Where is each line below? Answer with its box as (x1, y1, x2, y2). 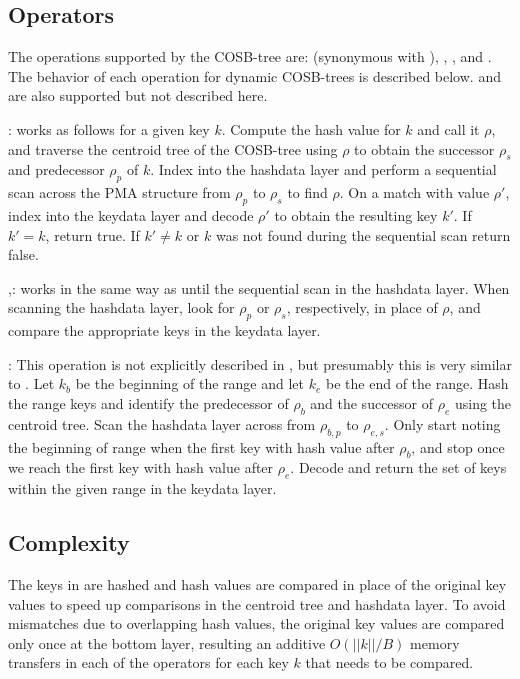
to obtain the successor (354, 138, 495, 159)
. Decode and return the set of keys (290, 457, 507, 478)
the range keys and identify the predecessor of (8, 392, 289, 413)
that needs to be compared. (305, 652, 474, 673)
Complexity (8, 527, 130, 558)
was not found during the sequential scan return (215, 224, 511, 245)
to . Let (8, 373, 55, 394)
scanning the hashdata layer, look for (8, 297, 235, 318)
